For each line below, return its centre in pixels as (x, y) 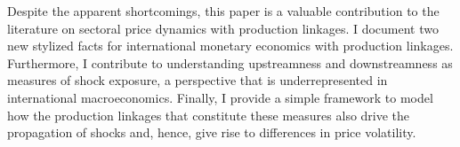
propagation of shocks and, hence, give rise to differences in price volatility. (212, 132)
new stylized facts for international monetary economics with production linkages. (230, 46)
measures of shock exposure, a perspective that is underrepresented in (198, 80)
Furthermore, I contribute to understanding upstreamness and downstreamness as (230, 62)
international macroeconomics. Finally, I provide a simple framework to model (220, 97)
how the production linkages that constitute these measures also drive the (209, 115)
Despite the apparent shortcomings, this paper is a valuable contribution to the (223, 11)
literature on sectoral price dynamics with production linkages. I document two (223, 28)
